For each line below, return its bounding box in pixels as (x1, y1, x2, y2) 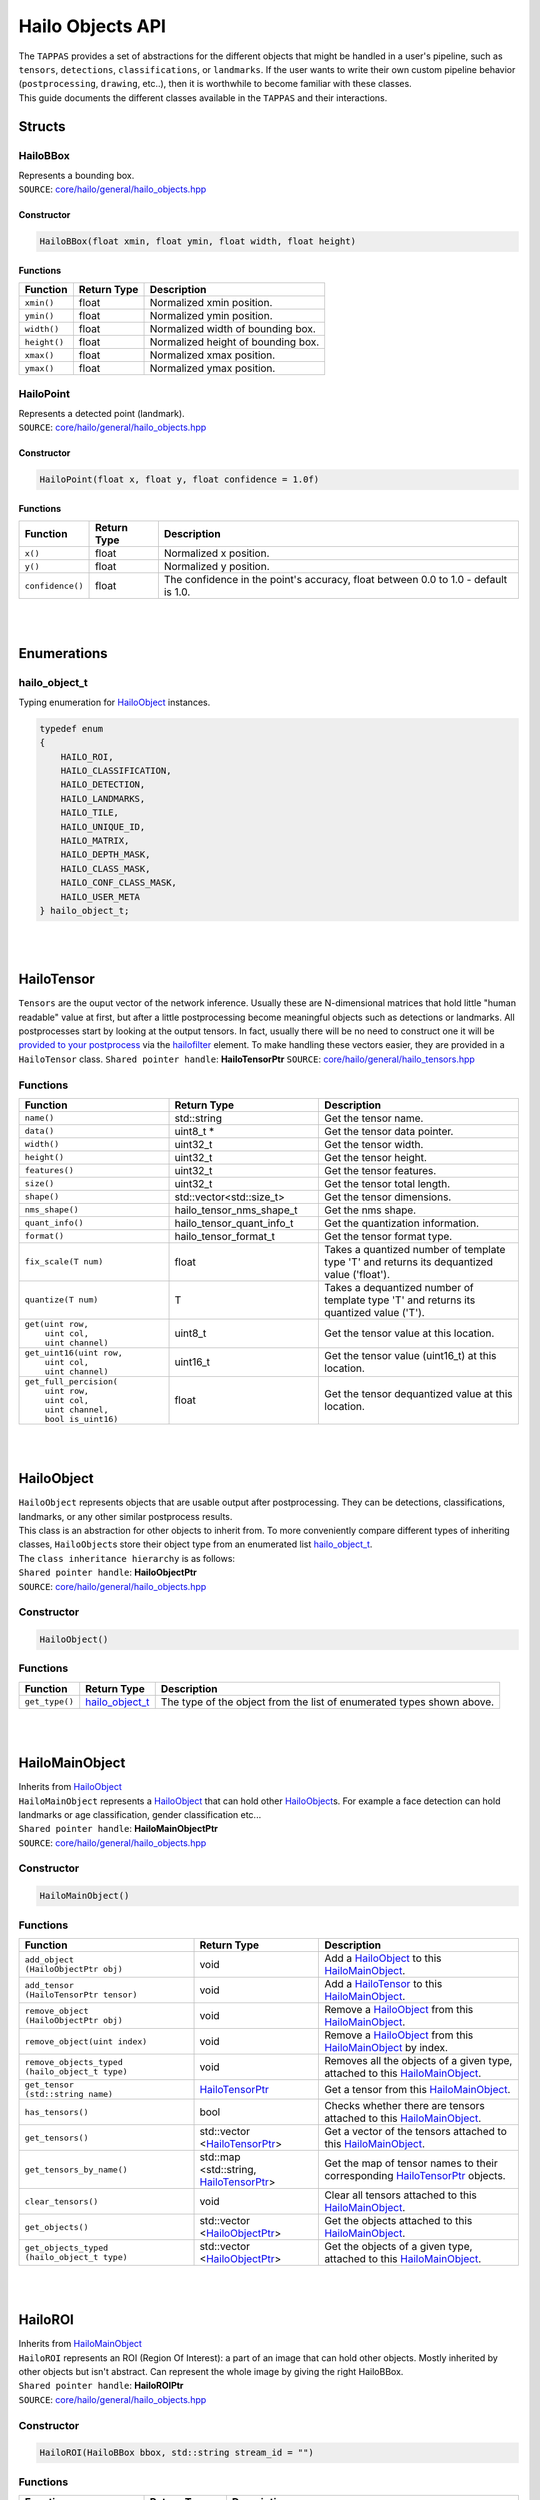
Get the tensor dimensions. (324, 1190, 452, 1204)
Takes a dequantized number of (324, 1280, 474, 1294)
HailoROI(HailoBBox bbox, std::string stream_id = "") (39, 2447, 314, 2459)
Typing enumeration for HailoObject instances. (18, 696, 211, 708)
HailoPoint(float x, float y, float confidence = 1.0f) (39, 474, 320, 485)
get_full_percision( (24, 1376, 119, 1387)
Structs (18, 118, 66, 135)
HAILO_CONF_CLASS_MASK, (60, 877, 177, 889)
